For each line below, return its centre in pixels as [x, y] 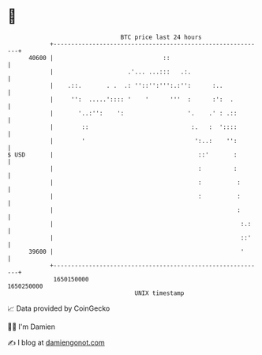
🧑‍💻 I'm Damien [32, 327]
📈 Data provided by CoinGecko [59, 308]
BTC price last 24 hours [161, 37]
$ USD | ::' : [122, 155]
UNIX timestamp [159, 293]
